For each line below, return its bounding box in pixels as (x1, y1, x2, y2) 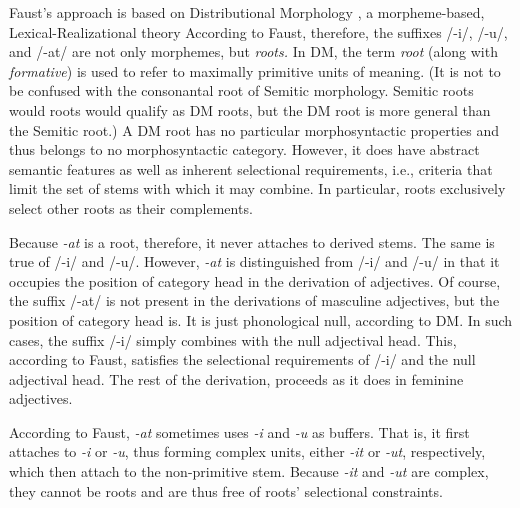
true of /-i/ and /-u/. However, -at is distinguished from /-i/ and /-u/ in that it (9, 251, 500, 272)
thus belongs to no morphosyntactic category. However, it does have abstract (9, 139, 480, 160)
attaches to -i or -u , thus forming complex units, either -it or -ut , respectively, (9, 441, 486, 462)
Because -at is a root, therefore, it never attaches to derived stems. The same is (9, 231, 495, 252)
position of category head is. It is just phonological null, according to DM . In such (9, 309, 513, 330)
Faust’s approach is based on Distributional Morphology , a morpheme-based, (9, 2, 485, 22)
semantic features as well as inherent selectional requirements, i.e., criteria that (9, 158, 493, 179)
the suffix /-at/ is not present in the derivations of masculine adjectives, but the (9, 290, 500, 311)
